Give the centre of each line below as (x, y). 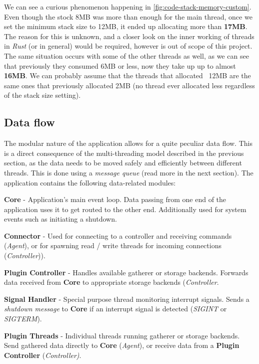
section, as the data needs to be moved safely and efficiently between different (123, 163)
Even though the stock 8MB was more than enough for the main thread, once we (128, 16)
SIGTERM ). (23, 319)
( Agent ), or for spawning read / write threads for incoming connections (113, 245)
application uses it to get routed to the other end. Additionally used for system (125, 209)
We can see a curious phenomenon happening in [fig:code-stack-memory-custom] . (128, 7)
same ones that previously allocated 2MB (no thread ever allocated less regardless (129, 85)
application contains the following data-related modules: (90, 182)
